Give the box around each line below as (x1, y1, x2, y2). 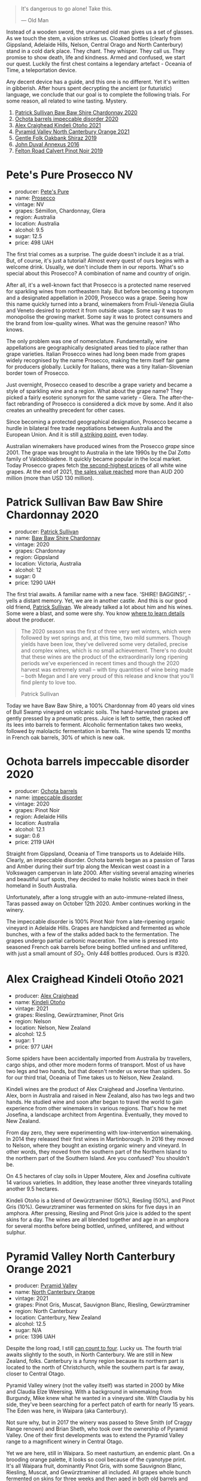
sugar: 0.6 (14, 832, 40, 839)
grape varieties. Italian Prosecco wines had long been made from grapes (6, 350, 185, 358)
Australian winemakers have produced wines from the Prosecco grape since (6, 442, 195, 449)
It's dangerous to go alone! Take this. (20, 5, 112, 12)
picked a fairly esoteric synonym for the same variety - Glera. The (6, 393, 169, 401)
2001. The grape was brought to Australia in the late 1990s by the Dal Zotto (6, 449, 191, 456)
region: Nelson (14, 1017, 51, 1025)
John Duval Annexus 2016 (14, 141, 80, 148)
